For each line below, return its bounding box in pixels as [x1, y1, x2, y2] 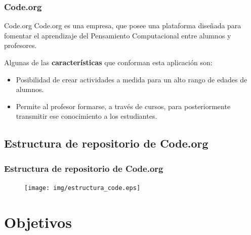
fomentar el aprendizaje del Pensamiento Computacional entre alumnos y [4, 30, 231, 40]
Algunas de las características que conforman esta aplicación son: [4, 57, 213, 67]
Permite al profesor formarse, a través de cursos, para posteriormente [16, 101, 231, 111]
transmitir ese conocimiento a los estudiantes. [16, 111, 157, 121]
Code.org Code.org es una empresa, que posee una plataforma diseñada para [4, 20, 241, 31]
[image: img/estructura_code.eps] [24, 184, 141, 192]
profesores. [4, 40, 37, 51]
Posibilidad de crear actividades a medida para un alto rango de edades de [16, 74, 247, 84]
